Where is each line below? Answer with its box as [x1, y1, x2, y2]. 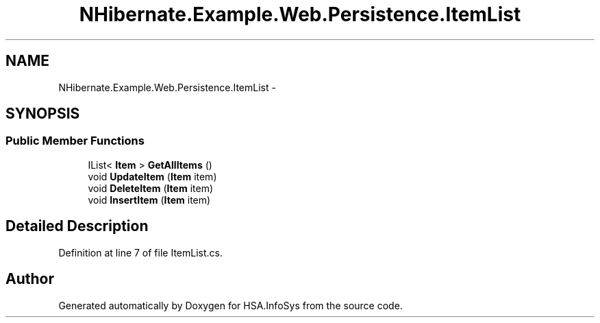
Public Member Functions [5, 134, 145, 148]
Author [5, 270, 54, 288]
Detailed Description [5, 217, 149, 235]
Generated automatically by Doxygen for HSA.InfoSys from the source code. [58, 299, 403, 311]
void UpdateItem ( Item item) [88, 170, 217, 182]
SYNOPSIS [5, 105, 80, 123]
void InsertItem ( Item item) [88, 193, 211, 206]
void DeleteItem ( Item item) [88, 182, 214, 194]
